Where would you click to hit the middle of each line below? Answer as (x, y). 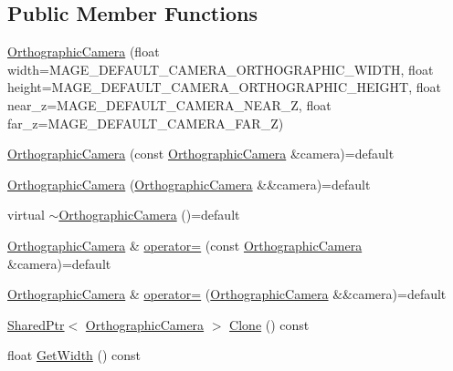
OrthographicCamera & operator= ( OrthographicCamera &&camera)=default (227, 294)
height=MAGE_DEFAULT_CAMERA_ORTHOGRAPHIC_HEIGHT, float (224, 87)
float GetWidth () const (74, 355)
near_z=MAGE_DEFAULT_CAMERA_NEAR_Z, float (169, 104)
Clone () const (269, 324)
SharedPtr (36, 324)
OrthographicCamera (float (84, 52)
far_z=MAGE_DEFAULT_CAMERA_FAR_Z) (146, 123)
